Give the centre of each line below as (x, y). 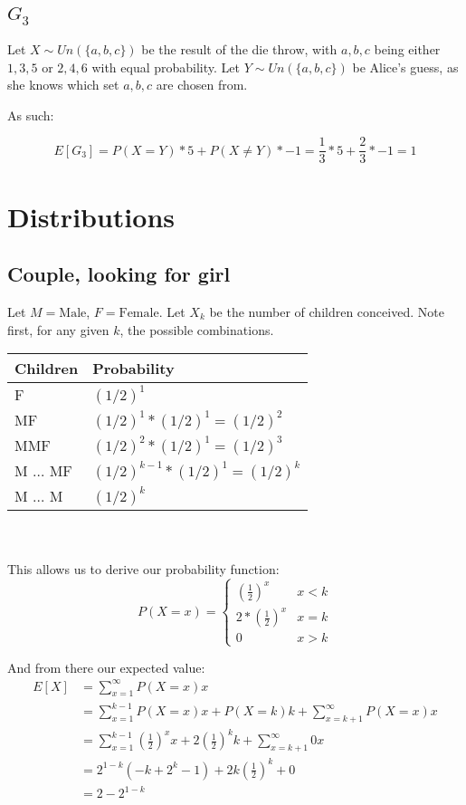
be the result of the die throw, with (239, 48)
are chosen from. (202, 85)
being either (407, 48)
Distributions (91, 216)
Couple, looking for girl (119, 274)
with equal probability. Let (166, 67)
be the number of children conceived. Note (327, 311)
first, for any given (58, 329)
